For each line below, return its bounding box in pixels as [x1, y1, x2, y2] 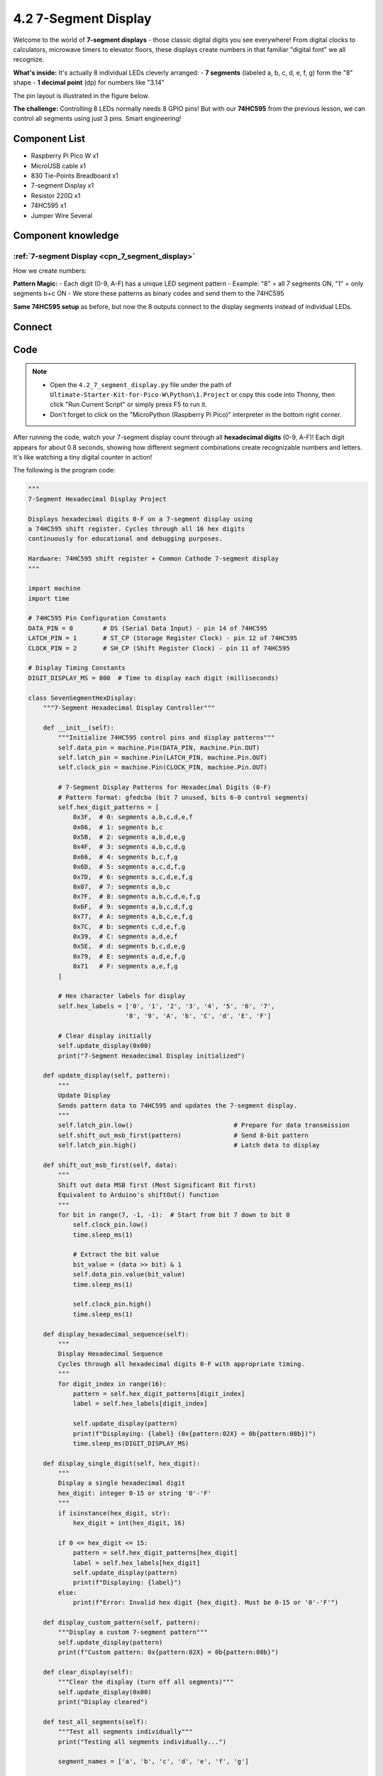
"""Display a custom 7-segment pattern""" [57, 1628, 209, 1637]
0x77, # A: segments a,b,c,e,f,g [72, 913, 193, 921]
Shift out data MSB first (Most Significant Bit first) [57, 1181, 257, 1189]
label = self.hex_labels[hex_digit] [72, 1559, 201, 1566]
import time [28, 594, 70, 602]
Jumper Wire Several [30, 211, 92, 220]
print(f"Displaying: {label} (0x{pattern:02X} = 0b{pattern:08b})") [72, 1429, 316, 1438]
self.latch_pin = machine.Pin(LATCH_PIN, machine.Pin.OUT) [57, 753, 268, 762]
